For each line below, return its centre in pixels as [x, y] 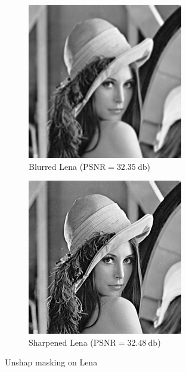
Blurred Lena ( [56, 166]
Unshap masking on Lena [51, 362]
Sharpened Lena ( [61, 342]
